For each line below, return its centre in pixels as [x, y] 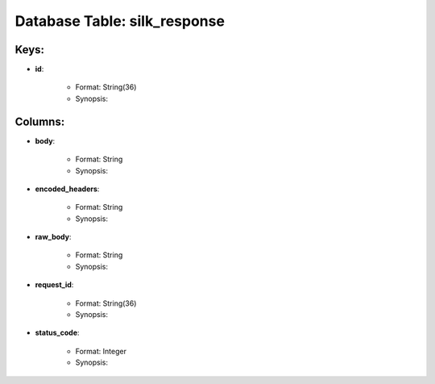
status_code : [57, 333]
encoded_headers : [67, 189]
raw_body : [53, 237]
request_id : [54, 285]
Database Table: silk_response [120, 21]
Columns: [40, 121]
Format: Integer [101, 351]
